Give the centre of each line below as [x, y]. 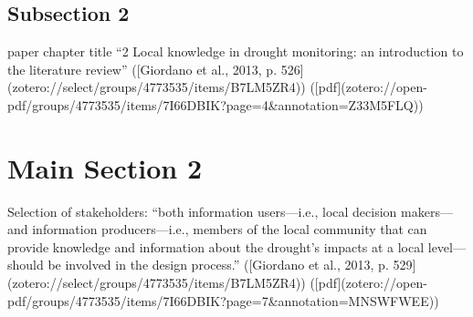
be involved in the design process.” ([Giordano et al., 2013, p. [218, 265]
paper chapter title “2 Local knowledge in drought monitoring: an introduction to [236, 51]
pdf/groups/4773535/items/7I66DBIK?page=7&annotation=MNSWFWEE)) [223, 300]
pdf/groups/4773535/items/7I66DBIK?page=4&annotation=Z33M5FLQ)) [215, 104]
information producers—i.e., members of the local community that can [230, 229]
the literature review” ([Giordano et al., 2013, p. [142, 69]
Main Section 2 [105, 167]
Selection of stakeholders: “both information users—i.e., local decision [202, 211]
